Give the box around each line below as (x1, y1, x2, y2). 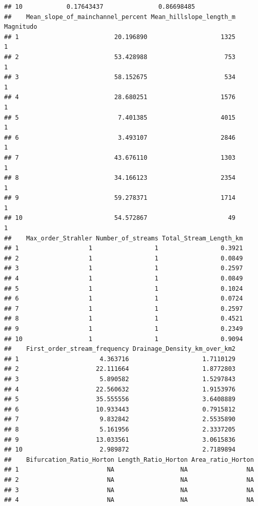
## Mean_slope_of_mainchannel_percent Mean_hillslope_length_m (4, 13, 236, 21)
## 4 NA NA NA (4, 496, 254, 504)
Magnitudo (4, 23, 37, 31)
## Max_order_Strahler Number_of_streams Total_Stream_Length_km (4, 234, 243, 242)
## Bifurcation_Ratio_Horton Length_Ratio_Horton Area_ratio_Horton (4, 456, 254, 463)
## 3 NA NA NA (4, 486, 254, 494)
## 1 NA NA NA (4, 466, 254, 474)
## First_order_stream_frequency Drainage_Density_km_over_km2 (4, 345, 236, 353)
